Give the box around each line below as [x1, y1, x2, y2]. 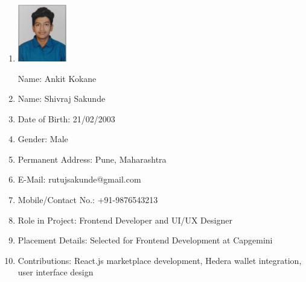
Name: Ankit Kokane [18, 72, 97, 84]
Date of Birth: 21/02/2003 [18, 112, 115, 125]
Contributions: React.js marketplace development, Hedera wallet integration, [18, 254, 302, 266]
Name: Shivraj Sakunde [18, 92, 106, 105]
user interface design [18, 266, 94, 278]
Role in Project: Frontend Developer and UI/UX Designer [18, 213, 232, 226]
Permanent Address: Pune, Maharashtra [18, 152, 167, 165]
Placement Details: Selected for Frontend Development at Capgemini [18, 234, 273, 246]
